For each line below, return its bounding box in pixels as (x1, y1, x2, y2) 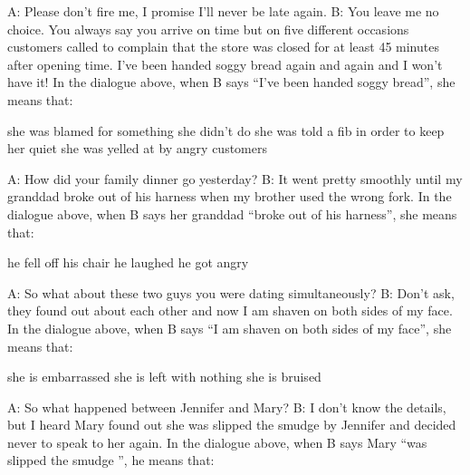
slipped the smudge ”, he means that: (7, 451, 215, 470)
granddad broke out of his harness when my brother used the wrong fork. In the (7, 187, 452, 206)
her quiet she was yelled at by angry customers (7, 139, 267, 158)
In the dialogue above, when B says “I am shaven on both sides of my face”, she (7, 318, 452, 337)
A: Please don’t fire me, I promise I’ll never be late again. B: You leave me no (7, 2, 439, 20)
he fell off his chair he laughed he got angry (7, 253, 249, 272)
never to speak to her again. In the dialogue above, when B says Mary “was (7, 432, 427, 451)
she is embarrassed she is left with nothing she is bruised (7, 367, 321, 386)
